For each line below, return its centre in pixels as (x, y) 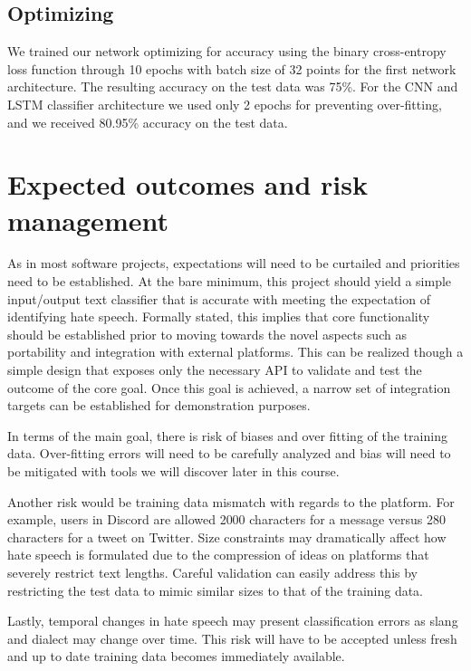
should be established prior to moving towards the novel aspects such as (207, 334)
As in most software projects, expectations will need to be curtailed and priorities (234, 263)
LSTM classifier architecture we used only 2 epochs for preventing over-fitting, (225, 104)
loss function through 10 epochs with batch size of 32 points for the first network (232, 68)
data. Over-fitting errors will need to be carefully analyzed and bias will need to (229, 453)
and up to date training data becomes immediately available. (176, 656)
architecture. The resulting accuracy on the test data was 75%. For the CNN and (233, 86)
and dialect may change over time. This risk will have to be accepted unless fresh (232, 638)
